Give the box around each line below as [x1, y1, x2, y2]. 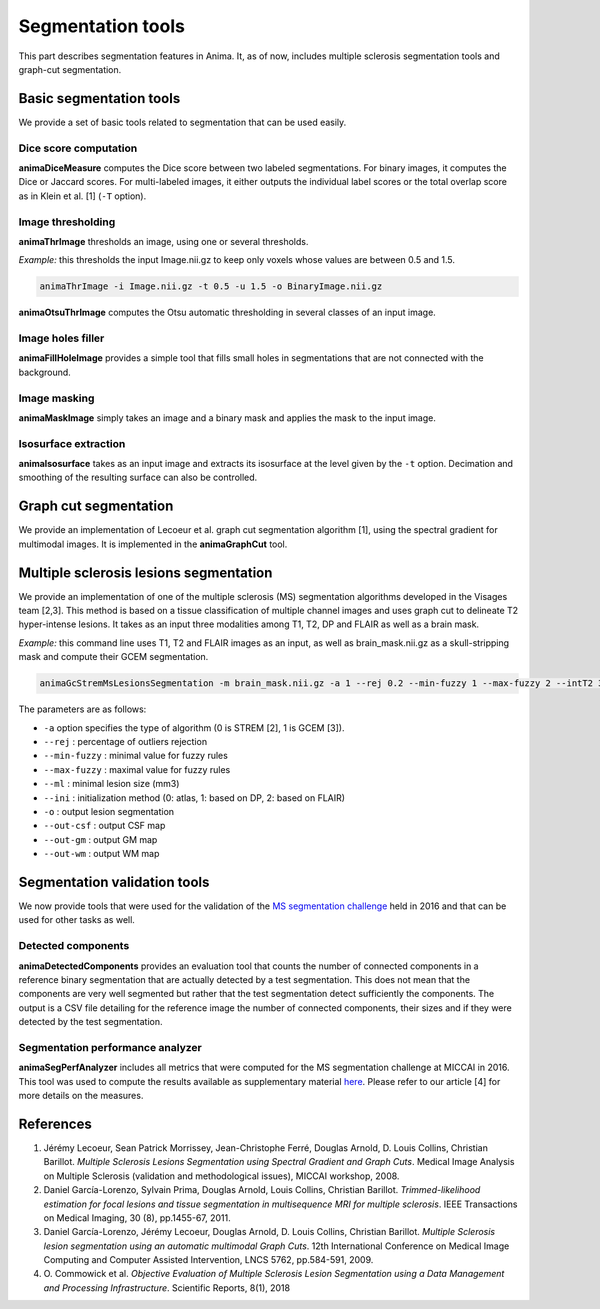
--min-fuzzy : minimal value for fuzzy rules [43, 750, 229, 762]
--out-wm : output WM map [43, 848, 160, 860]
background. [18, 366, 72, 378]
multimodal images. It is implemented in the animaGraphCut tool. [18, 538, 288, 550]
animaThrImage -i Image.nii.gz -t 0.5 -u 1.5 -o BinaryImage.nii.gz [39, 281, 383, 292]
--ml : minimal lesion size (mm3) [43, 778, 180, 790]
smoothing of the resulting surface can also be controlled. [18, 471, 258, 484]
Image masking [18, 391, 95, 405]
